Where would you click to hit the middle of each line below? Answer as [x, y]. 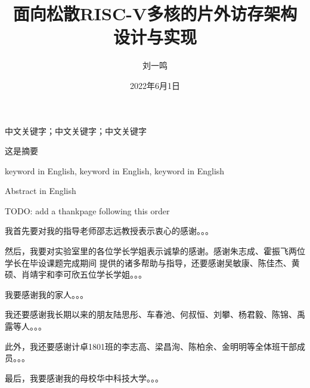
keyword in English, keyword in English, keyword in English [115, 170]
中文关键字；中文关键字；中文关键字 [76, 130]
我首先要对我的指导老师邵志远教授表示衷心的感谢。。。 [109, 231]
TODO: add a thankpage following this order [87, 210]
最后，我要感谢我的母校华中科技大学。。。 [84, 378]
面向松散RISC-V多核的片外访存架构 [155, 13]
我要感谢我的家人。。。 [46, 294]
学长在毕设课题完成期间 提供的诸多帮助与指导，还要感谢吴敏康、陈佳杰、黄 [152, 262]
